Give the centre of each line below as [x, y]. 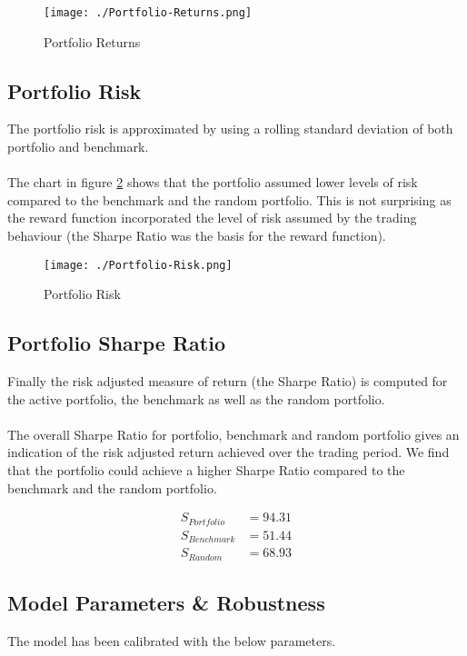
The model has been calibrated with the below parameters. [172, 640]
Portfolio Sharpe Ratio [116, 343]
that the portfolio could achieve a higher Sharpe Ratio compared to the [206, 470]
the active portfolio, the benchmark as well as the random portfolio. [196, 398]
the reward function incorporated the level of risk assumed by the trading [212, 218]
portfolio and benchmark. [78, 147]
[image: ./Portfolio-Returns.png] [148, 13]
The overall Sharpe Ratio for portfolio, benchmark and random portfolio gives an [233, 434]
